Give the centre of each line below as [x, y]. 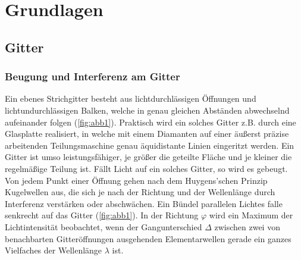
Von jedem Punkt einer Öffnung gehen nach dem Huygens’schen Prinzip [136, 180]
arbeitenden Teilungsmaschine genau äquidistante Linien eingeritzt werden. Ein [150, 145]
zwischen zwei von [247, 226]
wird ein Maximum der [251, 215]
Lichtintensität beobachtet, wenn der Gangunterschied [104, 226]
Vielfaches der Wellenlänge [54, 250]
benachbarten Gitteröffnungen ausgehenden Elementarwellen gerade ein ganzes [148, 238]
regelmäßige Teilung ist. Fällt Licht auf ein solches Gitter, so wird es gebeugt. [146, 168]
